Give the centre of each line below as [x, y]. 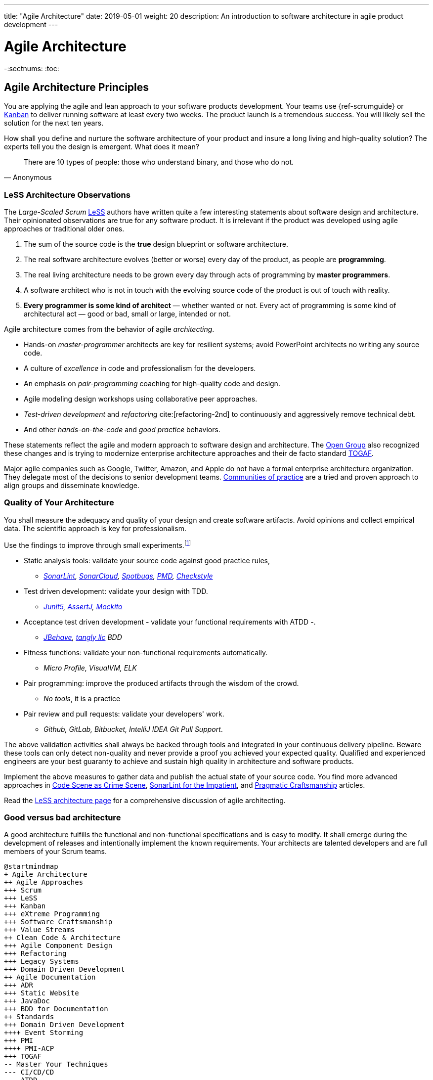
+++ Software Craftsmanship [58, 922]
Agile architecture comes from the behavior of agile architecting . [109, 329]
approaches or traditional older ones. [64, 229]
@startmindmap [31, 867]
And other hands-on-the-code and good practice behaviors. [122, 430]
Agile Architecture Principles [77, 87]
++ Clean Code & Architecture [63, 938]
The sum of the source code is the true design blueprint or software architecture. [156, 244]
